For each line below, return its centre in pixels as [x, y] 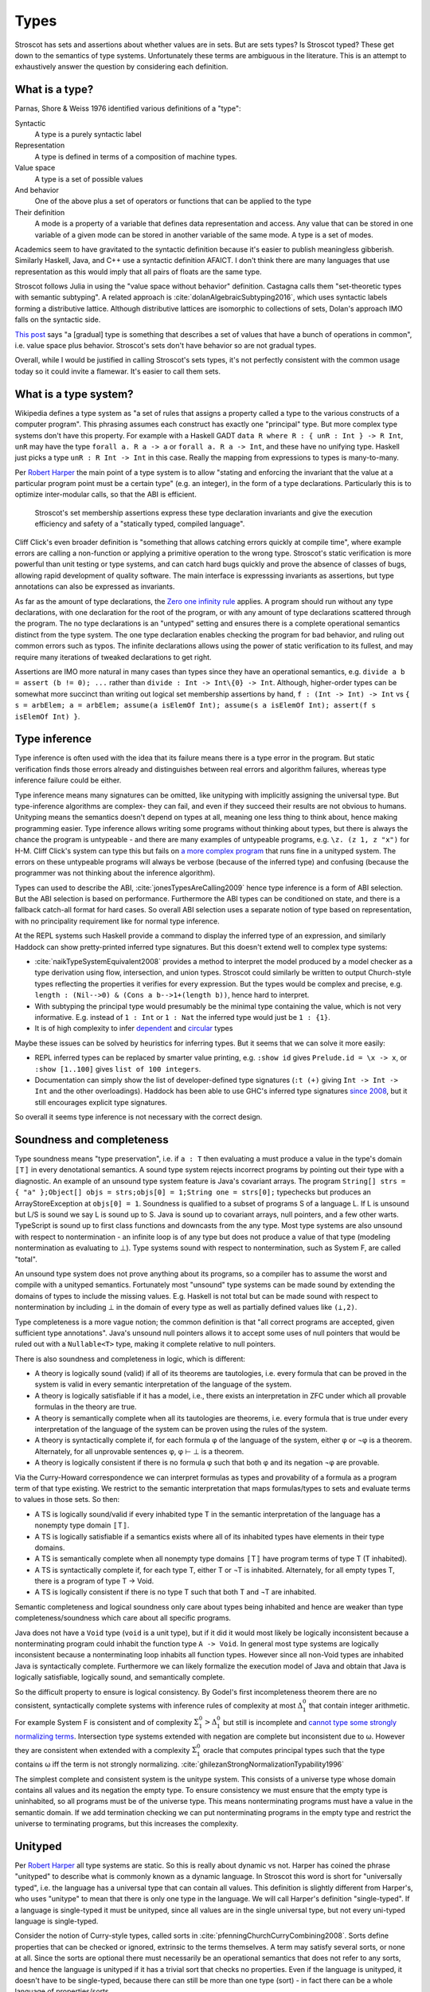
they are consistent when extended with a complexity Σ [106, 1750]
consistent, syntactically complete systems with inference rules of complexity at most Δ [159, 1705]
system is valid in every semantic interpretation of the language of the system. [163, 1384]
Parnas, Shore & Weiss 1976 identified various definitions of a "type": [128, 108]
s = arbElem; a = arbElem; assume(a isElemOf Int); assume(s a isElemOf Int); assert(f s [195, 706]
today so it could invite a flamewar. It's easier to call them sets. [117, 371]
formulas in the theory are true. [86, 1407]
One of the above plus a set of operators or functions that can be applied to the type [173, 201]
